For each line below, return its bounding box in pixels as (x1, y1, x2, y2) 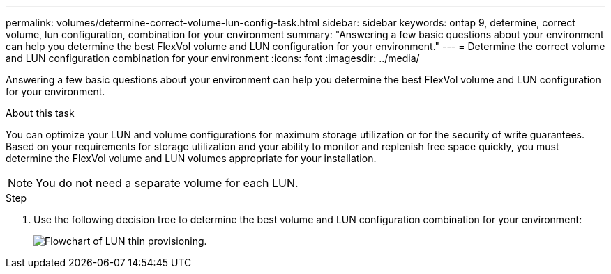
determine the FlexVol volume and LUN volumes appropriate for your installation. (6, 152, 377, 164)
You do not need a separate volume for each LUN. (36, 176, 299, 190)
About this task (6, 107, 75, 119)
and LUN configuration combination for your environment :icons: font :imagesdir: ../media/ (6, 52, 420, 64)
